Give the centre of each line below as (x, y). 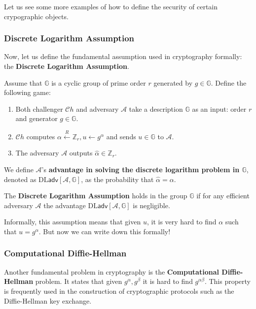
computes (41, 136)
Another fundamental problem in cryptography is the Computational (111, 271)
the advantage (65, 205)
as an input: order (219, 108)
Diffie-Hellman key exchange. (48, 300)
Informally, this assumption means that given (73, 222)
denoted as (20, 179)
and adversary (97, 108)
